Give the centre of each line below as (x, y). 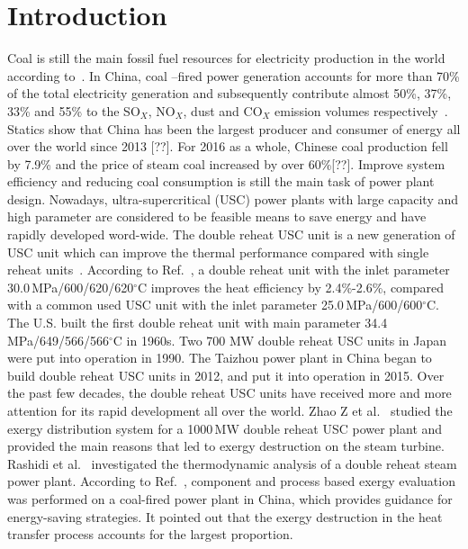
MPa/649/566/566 (58, 340)
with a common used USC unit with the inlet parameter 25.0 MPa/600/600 (215, 305)
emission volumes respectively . (361, 110)
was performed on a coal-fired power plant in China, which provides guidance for (230, 498)
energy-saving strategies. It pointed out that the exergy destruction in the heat (225, 516)
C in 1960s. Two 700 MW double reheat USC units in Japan (280, 340)
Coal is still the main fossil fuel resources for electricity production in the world (226, 58)
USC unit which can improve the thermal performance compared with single (218, 252)
